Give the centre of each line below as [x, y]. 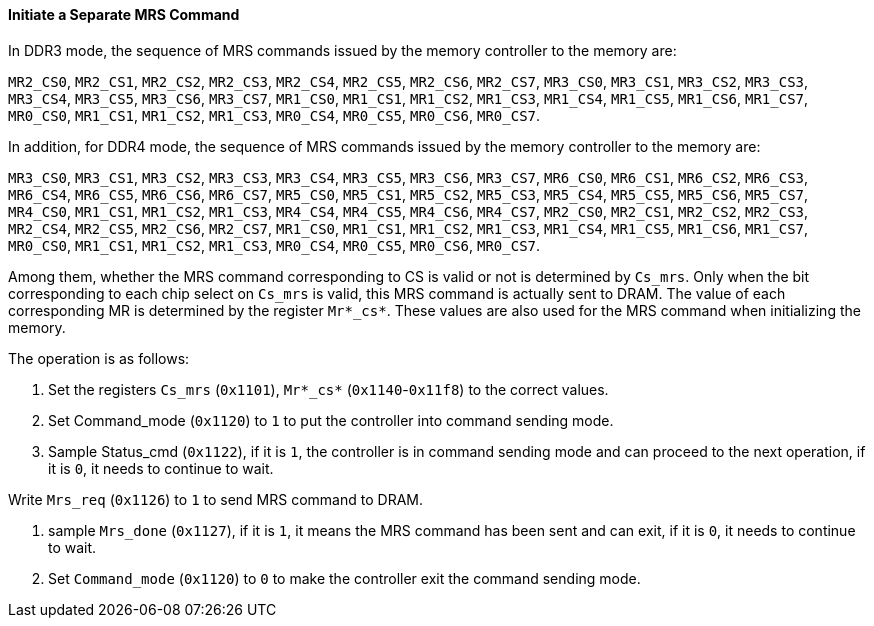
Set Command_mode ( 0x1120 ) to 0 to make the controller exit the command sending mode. [344, 578]
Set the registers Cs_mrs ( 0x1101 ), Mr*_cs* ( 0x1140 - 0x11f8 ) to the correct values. [328, 389]
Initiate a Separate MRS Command [124, 14]
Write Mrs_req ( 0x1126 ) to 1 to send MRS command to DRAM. [215, 499]
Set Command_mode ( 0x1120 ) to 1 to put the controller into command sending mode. [331, 420]
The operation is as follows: [99, 358]
